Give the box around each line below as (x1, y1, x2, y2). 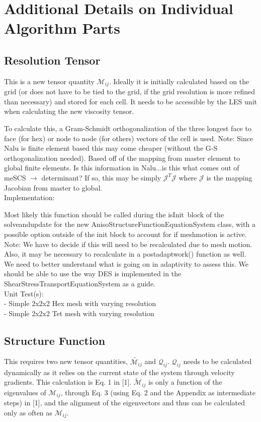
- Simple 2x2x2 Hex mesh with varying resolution (4, 298, 156, 309)
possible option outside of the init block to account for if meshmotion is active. (4, 228, 247, 239)
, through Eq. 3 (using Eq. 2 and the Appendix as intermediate (60, 387, 255, 397)
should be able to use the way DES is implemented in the (4, 268, 182, 279)
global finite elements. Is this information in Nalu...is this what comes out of (4, 162, 239, 173)
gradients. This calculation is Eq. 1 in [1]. (4, 377, 132, 387)
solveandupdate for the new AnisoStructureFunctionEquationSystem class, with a (4, 219, 255, 229)
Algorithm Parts (4, 18, 120, 38)
